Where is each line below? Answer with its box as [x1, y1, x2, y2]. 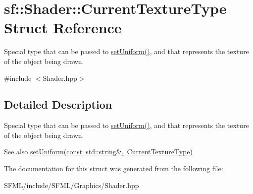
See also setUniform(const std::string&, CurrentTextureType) [4, 146, 193, 157]
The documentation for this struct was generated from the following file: [4, 163, 223, 174]
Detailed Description [4, 97, 112, 112]
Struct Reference [4, 17, 122, 38]
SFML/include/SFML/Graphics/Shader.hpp [4, 180, 139, 190]
